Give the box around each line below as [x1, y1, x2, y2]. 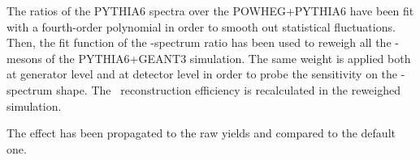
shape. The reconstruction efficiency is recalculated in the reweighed [56, 81, 401, 98]
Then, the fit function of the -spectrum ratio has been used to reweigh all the [6, 34, 392, 51]
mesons [6, 49, 42, 66]
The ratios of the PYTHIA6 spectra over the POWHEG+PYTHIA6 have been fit [6, 2, 414, 19]
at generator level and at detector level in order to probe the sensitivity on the [6, 65, 398, 82]
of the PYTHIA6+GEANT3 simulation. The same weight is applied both [45, 49, 411, 66]
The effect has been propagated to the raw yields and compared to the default [6, 124, 396, 141]
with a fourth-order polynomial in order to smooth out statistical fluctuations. [6, 18, 396, 35]
